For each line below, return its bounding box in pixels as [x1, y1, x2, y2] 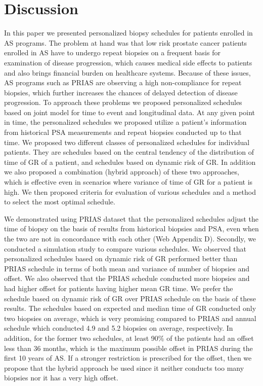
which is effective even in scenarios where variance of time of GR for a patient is [4, 177, 253, 187]
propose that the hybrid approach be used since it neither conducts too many [4, 362, 244, 373]
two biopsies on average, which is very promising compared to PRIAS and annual [4, 312, 256, 323]
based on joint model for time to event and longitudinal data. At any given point [4, 107, 255, 117]
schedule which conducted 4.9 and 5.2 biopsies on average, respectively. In [4, 323, 233, 333]
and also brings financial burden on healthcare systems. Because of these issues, [4, 67, 251, 78]
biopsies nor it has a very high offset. [4, 372, 118, 383]
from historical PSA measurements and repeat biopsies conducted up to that [4, 127, 242, 137]
